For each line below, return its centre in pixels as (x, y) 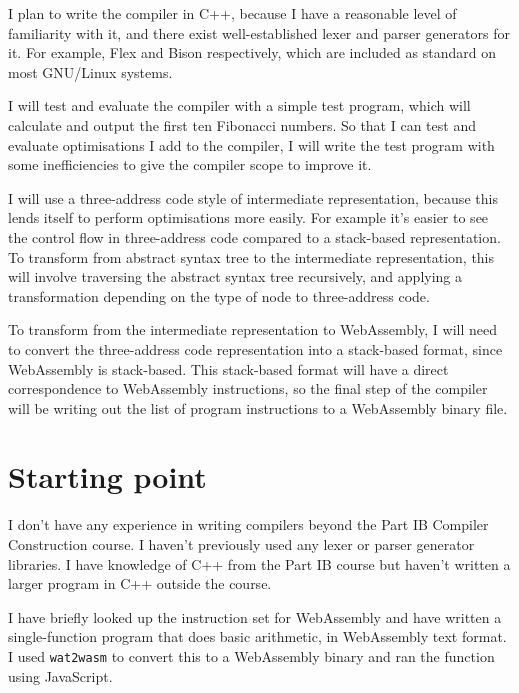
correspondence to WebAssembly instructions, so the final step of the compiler (248, 388)
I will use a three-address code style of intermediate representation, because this (253, 197)
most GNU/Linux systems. (90, 71)
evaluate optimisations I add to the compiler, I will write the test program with (251, 144)
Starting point (107, 476)
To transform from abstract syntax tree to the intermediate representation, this (251, 256)
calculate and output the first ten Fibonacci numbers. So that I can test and (242, 124)
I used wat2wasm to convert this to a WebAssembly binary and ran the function (251, 655)
